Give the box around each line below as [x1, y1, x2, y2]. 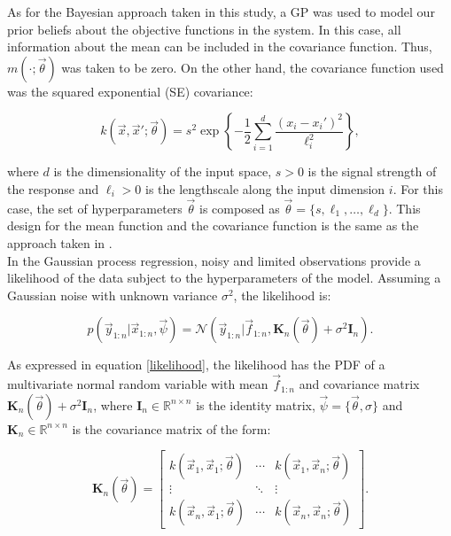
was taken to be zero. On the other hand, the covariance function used [61, 58, 444, 76]
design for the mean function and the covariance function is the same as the [7, 216, 419, 235]
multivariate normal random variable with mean [7, 375, 268, 393]
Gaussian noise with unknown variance [7, 285, 218, 304]
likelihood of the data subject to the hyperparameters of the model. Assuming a [7, 268, 441, 287]
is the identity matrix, [196, 395, 315, 414]
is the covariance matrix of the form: [72, 419, 271, 438]
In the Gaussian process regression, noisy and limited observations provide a [7, 251, 421, 269]
